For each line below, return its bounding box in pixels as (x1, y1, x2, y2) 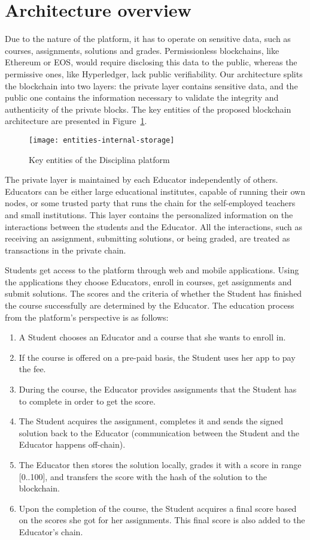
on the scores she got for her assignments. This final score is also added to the (19, 514, 305, 526)
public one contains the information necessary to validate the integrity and (5, 91, 279, 104)
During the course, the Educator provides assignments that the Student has (19, 383, 297, 396)
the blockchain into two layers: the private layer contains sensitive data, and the (5, 79, 298, 92)
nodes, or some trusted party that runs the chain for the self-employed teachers (5, 197, 296, 209)
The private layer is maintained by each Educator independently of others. (5, 173, 278, 186)
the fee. (19, 363, 46, 375)
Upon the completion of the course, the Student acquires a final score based (19, 502, 297, 514)
